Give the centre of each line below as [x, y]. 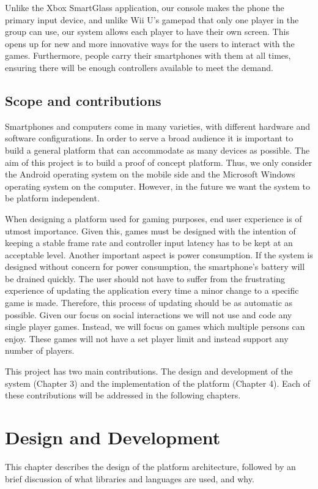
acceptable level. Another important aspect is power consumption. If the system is [159, 254]
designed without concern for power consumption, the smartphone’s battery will [155, 267]
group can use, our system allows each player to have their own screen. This [147, 32]
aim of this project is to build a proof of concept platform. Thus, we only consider [159, 162]
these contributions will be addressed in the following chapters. [123, 395]
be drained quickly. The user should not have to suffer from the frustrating [145, 278]
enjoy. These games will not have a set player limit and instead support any [147, 338]
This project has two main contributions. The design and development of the [149, 371]
